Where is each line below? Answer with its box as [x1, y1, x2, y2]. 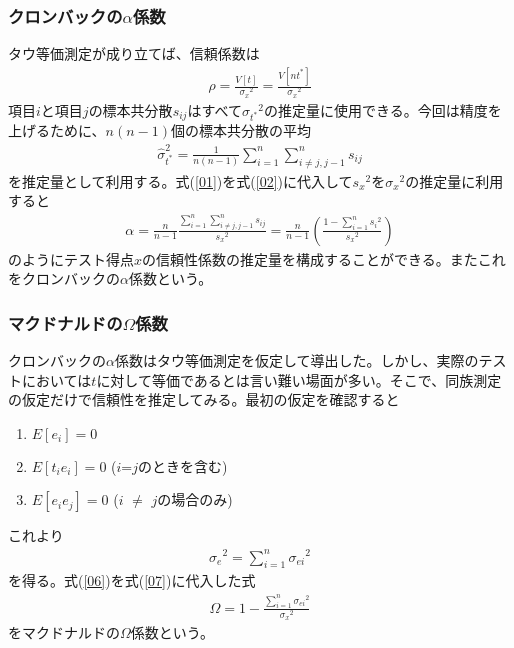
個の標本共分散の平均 [171, 120, 311, 141]
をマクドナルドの [8, 622, 120, 643]
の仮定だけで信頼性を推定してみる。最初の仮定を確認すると [8, 389, 400, 410]
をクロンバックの [8, 268, 120, 289]
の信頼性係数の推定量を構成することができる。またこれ [142, 248, 506, 269]
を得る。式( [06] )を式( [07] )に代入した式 [8, 570, 256, 591]
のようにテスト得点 [8, 248, 134, 269]
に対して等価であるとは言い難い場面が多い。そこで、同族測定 [96, 369, 502, 390]
